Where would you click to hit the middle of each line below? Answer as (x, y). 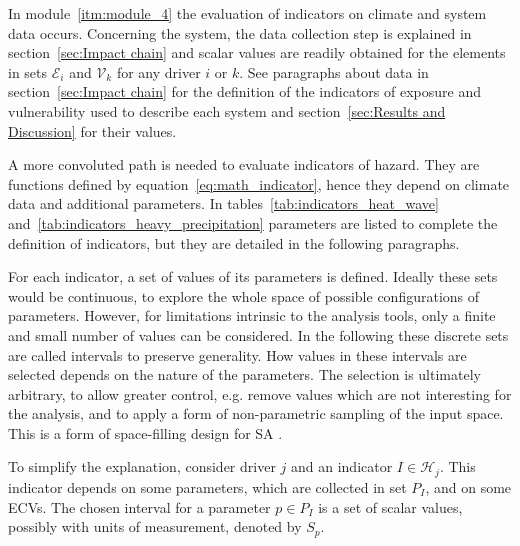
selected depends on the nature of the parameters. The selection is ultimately (244, 374)
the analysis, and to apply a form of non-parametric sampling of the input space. (256, 413)
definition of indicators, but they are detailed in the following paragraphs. (234, 242)
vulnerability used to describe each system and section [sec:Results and (227, 110)
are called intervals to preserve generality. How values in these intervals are (237, 354)
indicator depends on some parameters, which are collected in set (207, 486)
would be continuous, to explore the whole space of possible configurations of (244, 295)
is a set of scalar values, (390, 506)
